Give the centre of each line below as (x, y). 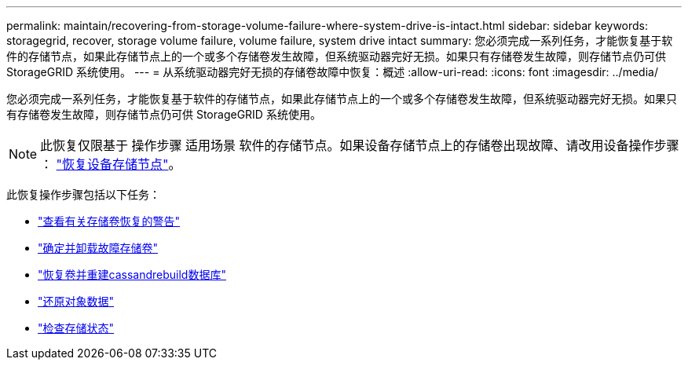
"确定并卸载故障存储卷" (98, 248)
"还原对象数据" (76, 301)
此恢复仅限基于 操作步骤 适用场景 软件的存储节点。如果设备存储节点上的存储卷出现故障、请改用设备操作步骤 (360, 145)
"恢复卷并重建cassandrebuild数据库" (132, 274)
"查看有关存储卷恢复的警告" (109, 221)
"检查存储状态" (76, 328)
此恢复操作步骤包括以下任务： (83, 194)
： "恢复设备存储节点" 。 (111, 164)
